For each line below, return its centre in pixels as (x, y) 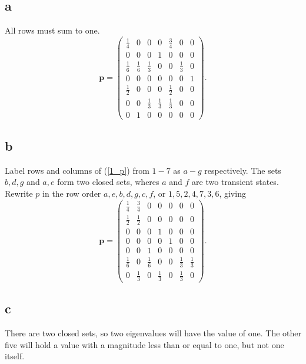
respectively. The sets (243, 170)
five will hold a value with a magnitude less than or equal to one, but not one (144, 344)
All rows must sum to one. (52, 30)
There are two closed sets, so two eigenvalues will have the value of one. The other (153, 333)
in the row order (72, 193)
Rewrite (19, 193)
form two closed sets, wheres (108, 182)
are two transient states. (235, 182)
